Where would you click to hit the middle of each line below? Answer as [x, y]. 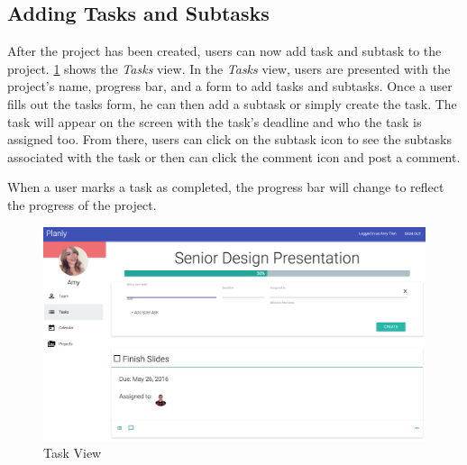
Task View [73, 453]
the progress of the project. [82, 204]
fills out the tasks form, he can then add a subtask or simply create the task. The [232, 103]
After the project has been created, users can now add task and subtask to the [224, 51]
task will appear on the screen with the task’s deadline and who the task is [215, 121]
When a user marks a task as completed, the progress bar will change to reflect [226, 187]
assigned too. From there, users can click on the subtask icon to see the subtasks [229, 139]
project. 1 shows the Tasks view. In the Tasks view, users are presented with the [229, 68]
